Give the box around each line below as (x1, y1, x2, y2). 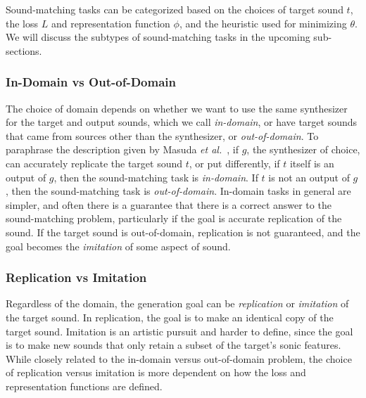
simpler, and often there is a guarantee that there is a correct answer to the (6, 197, 332, 212)
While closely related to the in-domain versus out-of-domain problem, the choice (6, 351, 352, 366)
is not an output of (268, 169, 350, 184)
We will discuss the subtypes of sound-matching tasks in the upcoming (6, 30, 310, 44)
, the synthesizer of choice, (246, 142, 360, 157)
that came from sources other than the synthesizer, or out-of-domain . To (6, 128, 319, 143)
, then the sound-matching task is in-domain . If (53, 169, 258, 184)
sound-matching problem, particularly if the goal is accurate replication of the (6, 211, 342, 226)
